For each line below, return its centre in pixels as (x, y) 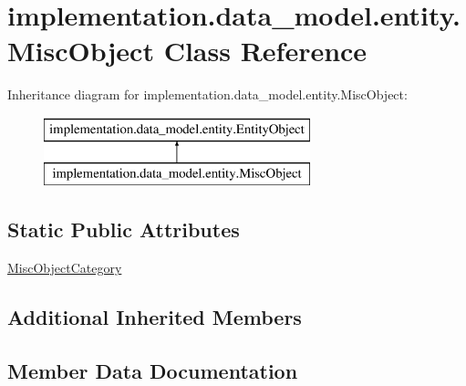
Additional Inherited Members (155, 317)
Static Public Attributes (124, 230)
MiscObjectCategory (65, 268)
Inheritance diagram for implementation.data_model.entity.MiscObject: (207, 94)
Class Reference (265, 51)
